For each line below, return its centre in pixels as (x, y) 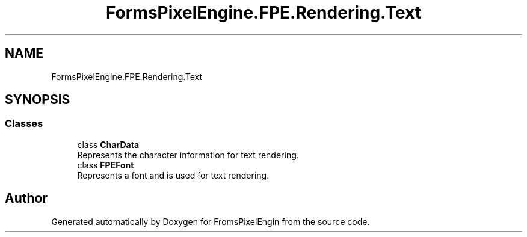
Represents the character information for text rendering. (188, 155)
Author (26, 199)
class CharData (108, 144)
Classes (24, 124)
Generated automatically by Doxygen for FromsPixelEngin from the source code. (211, 221)
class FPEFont (106, 165)
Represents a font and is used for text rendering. (173, 175)
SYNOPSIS (38, 100)
